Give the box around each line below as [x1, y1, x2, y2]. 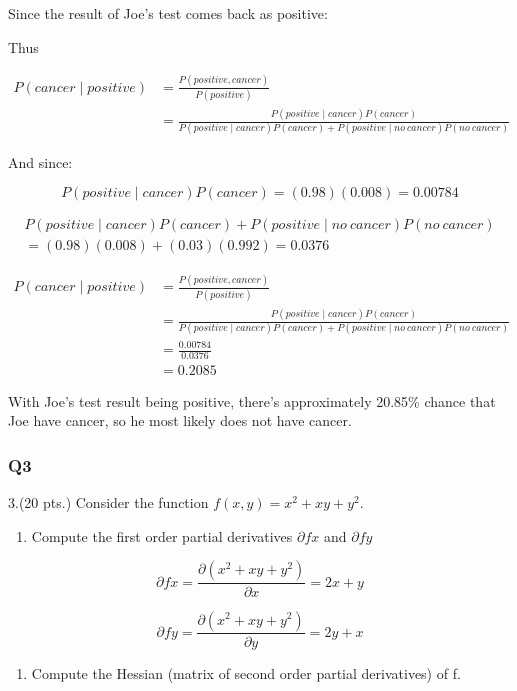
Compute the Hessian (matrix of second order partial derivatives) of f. [31, 662, 461, 683]
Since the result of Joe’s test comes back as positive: [8, 3, 328, 23]
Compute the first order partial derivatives [31, 525, 293, 546]
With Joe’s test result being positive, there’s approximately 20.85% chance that [8, 390, 496, 411]
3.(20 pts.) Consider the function [8, 492, 209, 513]
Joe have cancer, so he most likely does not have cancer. [8, 410, 352, 431]
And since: [8, 151, 73, 172]
